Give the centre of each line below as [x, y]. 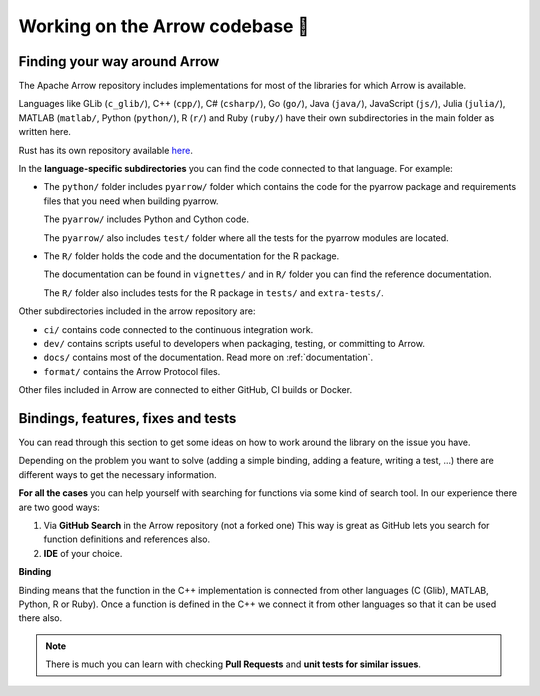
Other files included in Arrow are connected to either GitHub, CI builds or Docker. [185, 390]
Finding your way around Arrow [119, 61]
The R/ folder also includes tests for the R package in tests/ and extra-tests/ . [213, 292]
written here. [45, 132]
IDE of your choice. [83, 553]
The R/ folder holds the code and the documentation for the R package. [191, 256]
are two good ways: [59, 507]
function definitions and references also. [127, 539]
